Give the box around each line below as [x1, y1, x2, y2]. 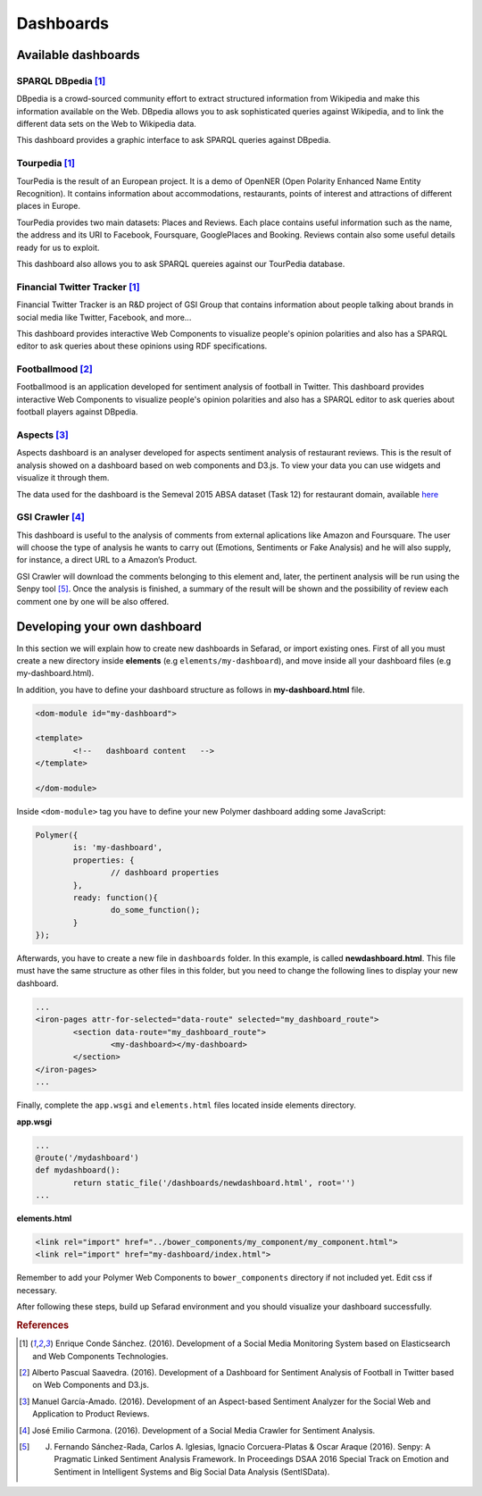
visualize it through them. [16, 472, 110, 483]
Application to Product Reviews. [32, 1408, 150, 1419]
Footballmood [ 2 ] [16, 363, 93, 375]
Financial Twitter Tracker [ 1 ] [16, 280, 140, 293]
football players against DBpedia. [16, 406, 138, 417]
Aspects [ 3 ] [16, 429, 69, 441]
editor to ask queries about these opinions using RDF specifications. [16, 340, 268, 352]
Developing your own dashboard [16, 619, 203, 634]
